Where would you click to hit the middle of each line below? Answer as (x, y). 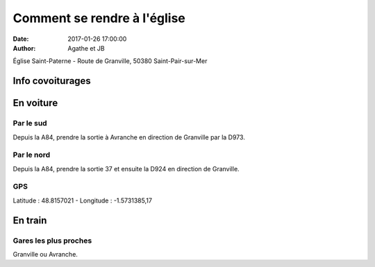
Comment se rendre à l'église (99, 18)
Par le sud (30, 123)
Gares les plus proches (52, 241)
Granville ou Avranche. (45, 254)
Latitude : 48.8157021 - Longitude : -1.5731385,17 (83, 200)
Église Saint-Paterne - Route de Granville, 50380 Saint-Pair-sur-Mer (110, 61)
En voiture (35, 103)
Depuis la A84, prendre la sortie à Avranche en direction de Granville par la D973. (129, 137)
